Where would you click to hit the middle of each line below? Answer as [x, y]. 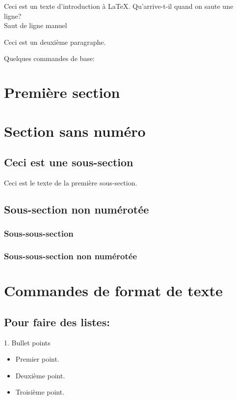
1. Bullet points [27, 342]
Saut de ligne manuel [36, 25]
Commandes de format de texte [113, 291]
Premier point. [37, 359]
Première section [62, 92]
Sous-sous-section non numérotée [71, 256]
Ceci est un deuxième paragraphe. [55, 42]
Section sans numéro [75, 131]
